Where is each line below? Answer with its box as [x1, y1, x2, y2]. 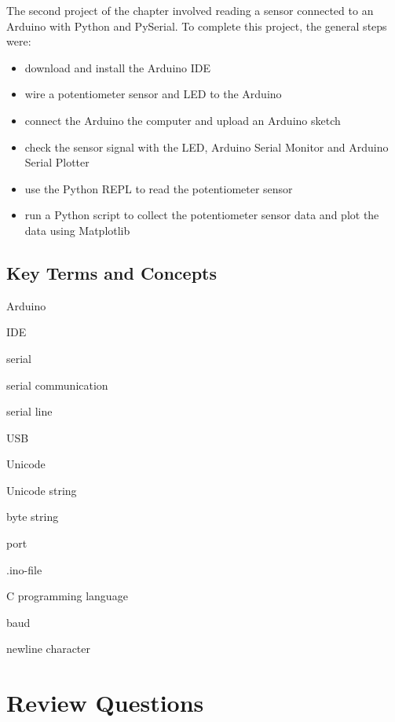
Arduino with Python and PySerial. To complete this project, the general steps [6, 17, 387, 34]
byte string [6, 508, 59, 525]
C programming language [6, 588, 128, 604]
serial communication [6, 376, 108, 393]
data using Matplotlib [24, 222, 130, 238]
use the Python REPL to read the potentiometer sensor [24, 180, 293, 196]
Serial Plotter [24, 154, 90, 170]
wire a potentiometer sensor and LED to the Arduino [24, 86, 282, 102]
